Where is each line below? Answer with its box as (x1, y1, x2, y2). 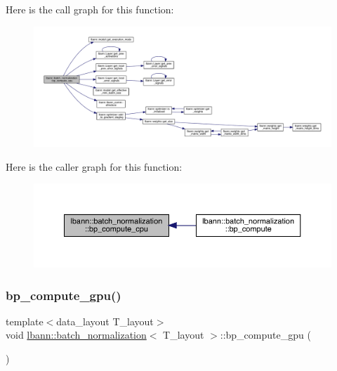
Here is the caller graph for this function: (6, 159, 183, 174)
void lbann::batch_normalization (6, 327, 147, 342)
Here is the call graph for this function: (6, 2, 174, 16)
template (6, 313, 44, 328)
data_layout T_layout (56, 313, 154, 328)
